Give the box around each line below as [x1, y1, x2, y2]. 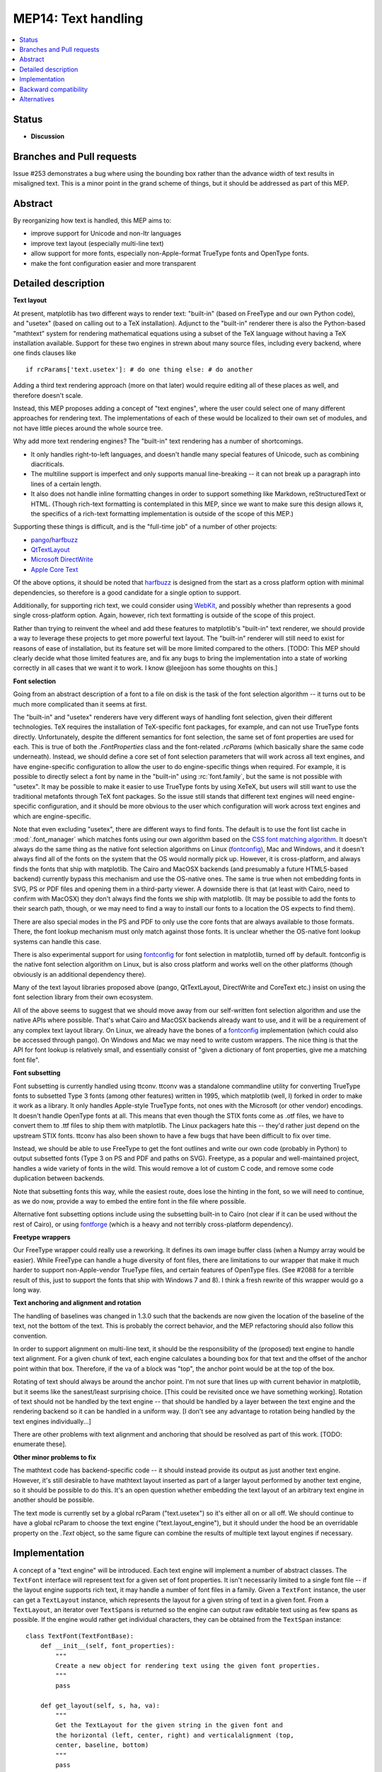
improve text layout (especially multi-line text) [30, 239, 164, 247]
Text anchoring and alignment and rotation [13, 1299, 141, 1307]
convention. [13, 1331, 48, 1340]
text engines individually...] [13, 1417, 91, 1425]
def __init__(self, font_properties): [40, 1642, 175, 1650]
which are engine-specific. [13, 812, 91, 820]
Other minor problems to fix [13, 1453, 97, 1462]
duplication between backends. [13, 1174, 105, 1183]
